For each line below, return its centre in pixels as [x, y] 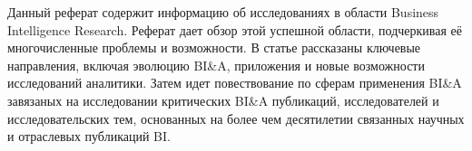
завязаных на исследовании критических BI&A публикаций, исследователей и [223, 100]
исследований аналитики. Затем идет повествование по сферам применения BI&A [235, 83]
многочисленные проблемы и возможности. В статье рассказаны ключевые [214, 47]
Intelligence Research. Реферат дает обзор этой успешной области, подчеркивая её [235, 29]
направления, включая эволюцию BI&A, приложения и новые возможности [216, 65]
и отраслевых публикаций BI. [89, 136]
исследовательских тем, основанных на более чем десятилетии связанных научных [236, 118]
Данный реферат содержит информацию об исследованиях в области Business [223, 12]
